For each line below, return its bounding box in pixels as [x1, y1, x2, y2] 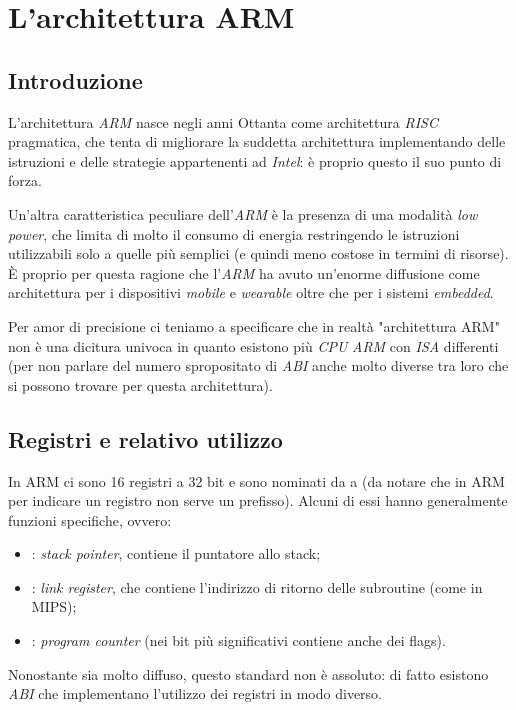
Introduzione [8, 64, 143, 95]
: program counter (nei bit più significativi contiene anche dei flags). [31, 630, 446, 651]
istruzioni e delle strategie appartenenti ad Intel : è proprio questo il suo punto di [8, 150, 502, 171]
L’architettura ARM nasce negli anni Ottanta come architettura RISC [8, 111, 438, 132]
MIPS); [31, 596, 77, 617]
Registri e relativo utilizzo [8, 423, 283, 454]
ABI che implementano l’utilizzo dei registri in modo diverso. [8, 683, 382, 704]
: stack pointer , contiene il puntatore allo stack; [31, 543, 321, 564]
